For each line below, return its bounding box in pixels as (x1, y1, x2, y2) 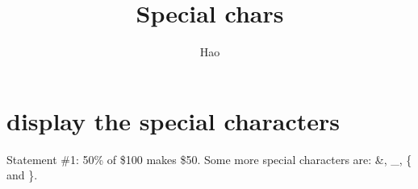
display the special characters (6, 104, 340, 137)
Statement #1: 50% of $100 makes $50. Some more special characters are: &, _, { (6, 150, 412, 167)
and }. (6, 166, 38, 183)
